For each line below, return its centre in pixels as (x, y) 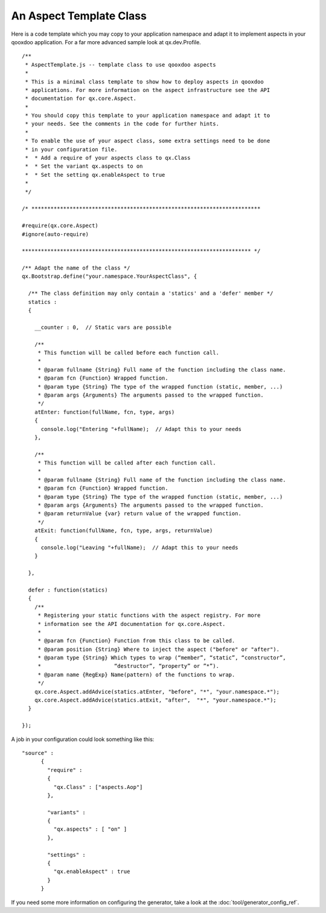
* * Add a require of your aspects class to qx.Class (108, 158)
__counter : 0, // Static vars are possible (103, 327)
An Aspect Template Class (79, 16)
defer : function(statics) (68, 590)
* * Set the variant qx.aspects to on (84, 166)
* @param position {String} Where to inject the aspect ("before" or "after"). (159, 649)
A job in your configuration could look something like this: (83, 739)
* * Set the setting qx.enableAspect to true (95, 175)
